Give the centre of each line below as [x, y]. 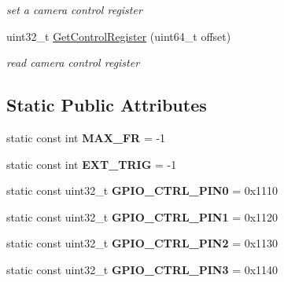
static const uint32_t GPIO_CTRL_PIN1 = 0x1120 [142, 216]
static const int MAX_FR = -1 [86, 137]
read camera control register [73, 62]
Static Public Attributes [107, 105]
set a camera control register [74, 9]
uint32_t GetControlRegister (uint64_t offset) [119, 36]
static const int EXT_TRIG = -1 [92, 164]
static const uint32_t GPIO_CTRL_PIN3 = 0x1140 [142, 269]
